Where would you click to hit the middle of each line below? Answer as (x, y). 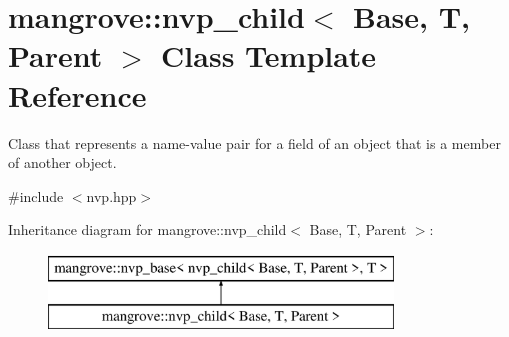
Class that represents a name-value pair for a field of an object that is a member (254, 142)
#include (36, 195)
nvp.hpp (111, 195)
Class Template (269, 55)
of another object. (62, 162)
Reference (77, 94)
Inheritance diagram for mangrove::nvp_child (147, 229)
